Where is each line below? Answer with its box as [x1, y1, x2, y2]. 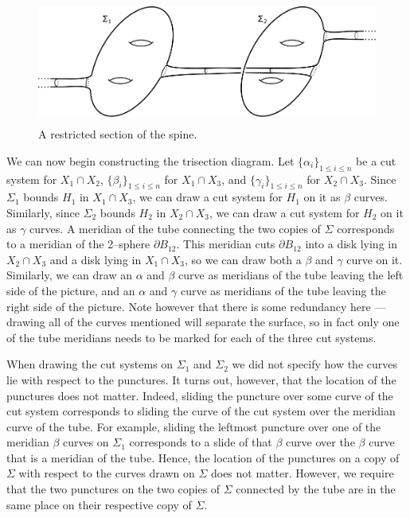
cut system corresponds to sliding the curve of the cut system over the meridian [6, 403, 396, 419]
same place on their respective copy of [6, 496, 192, 512]
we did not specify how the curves [232, 356, 398, 372]
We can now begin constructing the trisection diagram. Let [6, 152, 295, 169]
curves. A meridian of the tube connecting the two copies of [29, 220, 321, 236]
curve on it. [346, 251, 403, 267]
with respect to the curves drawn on [18, 465, 195, 481]
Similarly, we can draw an [6, 267, 132, 283]
